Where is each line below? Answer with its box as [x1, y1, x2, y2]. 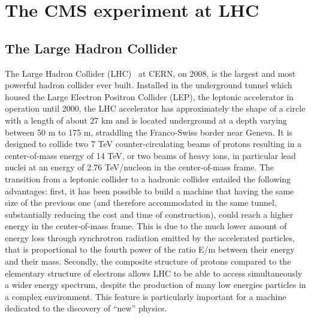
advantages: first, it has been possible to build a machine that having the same [5, 184, 294, 197]
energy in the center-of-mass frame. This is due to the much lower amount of [5, 220, 287, 232]
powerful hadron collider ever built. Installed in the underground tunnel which [5, 79, 292, 91]
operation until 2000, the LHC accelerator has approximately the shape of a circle [5, 102, 306, 115]
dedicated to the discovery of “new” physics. [5, 302, 167, 314]
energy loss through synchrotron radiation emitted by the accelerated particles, [5, 231, 295, 244]
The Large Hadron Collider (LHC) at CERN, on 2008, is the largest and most [5, 67, 296, 79]
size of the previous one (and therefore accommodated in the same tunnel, [5, 196, 277, 209]
